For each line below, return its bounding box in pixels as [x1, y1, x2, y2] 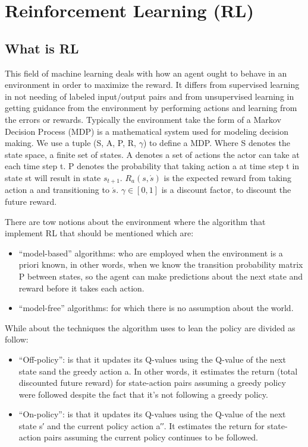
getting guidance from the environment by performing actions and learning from [5, 102, 297, 114]
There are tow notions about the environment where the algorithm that [5, 215, 266, 227]
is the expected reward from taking [164, 171, 292, 183]
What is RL [5, 39, 79, 57]
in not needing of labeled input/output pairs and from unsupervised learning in [5, 90, 294, 102]
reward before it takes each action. [18, 281, 144, 294]
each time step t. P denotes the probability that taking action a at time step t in [5, 160, 300, 172]
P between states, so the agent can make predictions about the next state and [18, 270, 303, 282]
